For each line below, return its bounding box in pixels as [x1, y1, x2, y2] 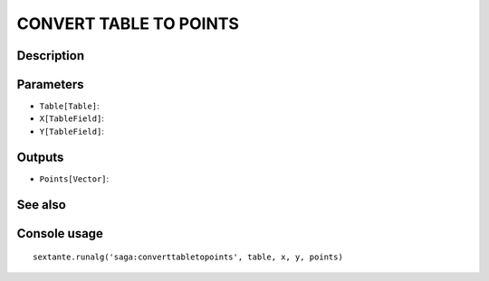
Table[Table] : [39, 100, 100, 112]
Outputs [16, 149, 64, 164]
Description [16, 48, 85, 63]
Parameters [16, 77, 84, 92]
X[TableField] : [39, 113, 104, 124]
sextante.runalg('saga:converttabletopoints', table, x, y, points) [33, 252, 343, 262]
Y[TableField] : [39, 126, 104, 136]
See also [16, 197, 67, 212]
